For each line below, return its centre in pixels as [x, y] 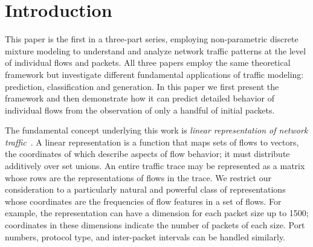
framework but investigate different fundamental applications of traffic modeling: [154, 74]
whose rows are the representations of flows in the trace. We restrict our [138, 177]
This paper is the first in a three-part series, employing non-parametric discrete [152, 39]
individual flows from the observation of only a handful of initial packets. [140, 110]
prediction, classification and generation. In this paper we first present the [142, 86]
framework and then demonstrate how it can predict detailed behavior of [140, 98]
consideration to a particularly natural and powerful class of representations [145, 189]
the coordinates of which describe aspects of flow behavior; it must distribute [147, 154]
